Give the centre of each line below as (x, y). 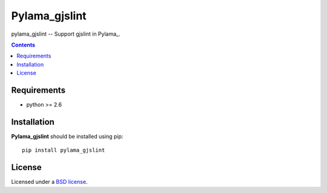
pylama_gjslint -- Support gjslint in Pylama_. (66, 34)
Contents (23, 45)
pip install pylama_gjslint (64, 150)
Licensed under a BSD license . (49, 182)
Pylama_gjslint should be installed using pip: (67, 136)
